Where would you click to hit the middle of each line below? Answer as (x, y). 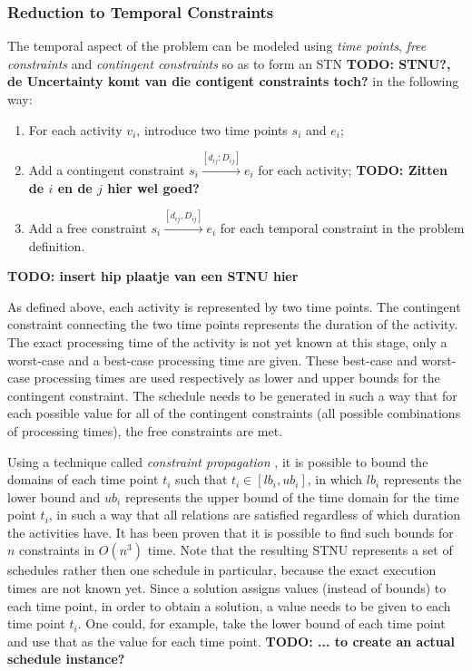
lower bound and (54, 496)
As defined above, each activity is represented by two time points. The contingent (234, 306)
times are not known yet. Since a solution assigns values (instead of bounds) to (227, 588)
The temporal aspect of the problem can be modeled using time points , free (217, 46)
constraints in (57, 550)
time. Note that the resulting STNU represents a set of (300, 550)
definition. (57, 245)
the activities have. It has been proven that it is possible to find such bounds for (231, 532)
